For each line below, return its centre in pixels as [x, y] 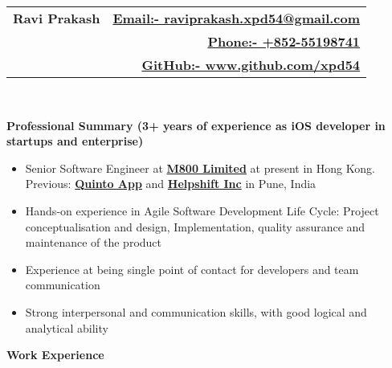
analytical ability [67, 327]
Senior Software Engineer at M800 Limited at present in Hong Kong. [200, 168]
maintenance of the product [94, 242]
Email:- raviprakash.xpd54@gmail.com [237, 18]
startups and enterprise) [75, 141]
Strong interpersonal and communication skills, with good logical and [196, 311]
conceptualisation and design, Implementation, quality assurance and [195, 226]
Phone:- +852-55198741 [284, 41]
